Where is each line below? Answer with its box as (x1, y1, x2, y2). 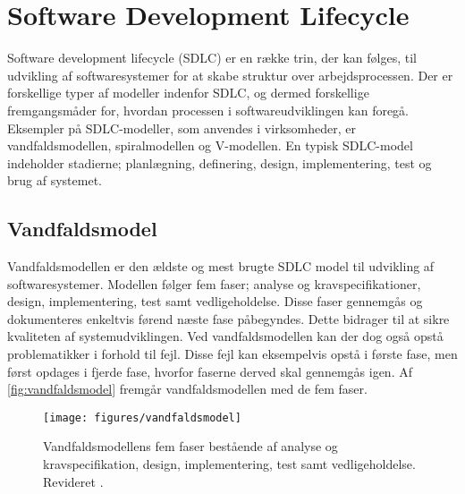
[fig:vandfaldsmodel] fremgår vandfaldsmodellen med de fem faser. (7, 379, 368, 398)
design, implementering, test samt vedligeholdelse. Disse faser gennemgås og (7, 292, 423, 311)
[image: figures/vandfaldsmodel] (43, 411, 241, 424)
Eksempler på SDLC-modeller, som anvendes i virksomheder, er (7, 118, 356, 137)
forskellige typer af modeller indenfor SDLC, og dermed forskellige (7, 83, 369, 102)
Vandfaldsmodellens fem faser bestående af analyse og (43, 437, 338, 456)
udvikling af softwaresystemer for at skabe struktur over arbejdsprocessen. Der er (7, 65, 453, 84)
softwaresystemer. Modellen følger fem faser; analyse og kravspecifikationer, (7, 274, 421, 293)
